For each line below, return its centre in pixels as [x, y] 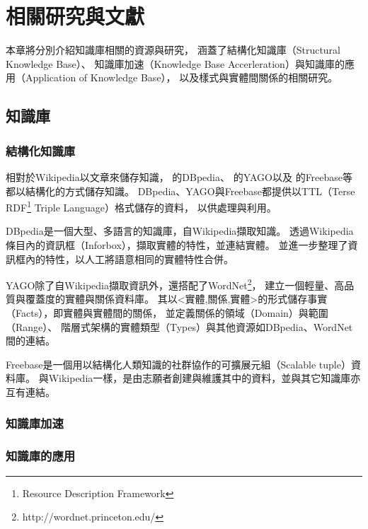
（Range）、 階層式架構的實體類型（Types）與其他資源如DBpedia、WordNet [179, 326]
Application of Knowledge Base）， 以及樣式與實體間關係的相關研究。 [182, 77]
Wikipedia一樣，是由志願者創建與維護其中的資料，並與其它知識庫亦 [205, 378]
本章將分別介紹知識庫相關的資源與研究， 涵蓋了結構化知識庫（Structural [173, 50]
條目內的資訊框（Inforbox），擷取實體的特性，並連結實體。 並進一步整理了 [177, 244]
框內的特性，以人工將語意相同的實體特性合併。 [124, 258]
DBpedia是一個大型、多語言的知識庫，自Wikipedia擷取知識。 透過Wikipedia [180, 231]
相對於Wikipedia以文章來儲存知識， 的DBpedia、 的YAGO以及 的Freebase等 [179, 176]
